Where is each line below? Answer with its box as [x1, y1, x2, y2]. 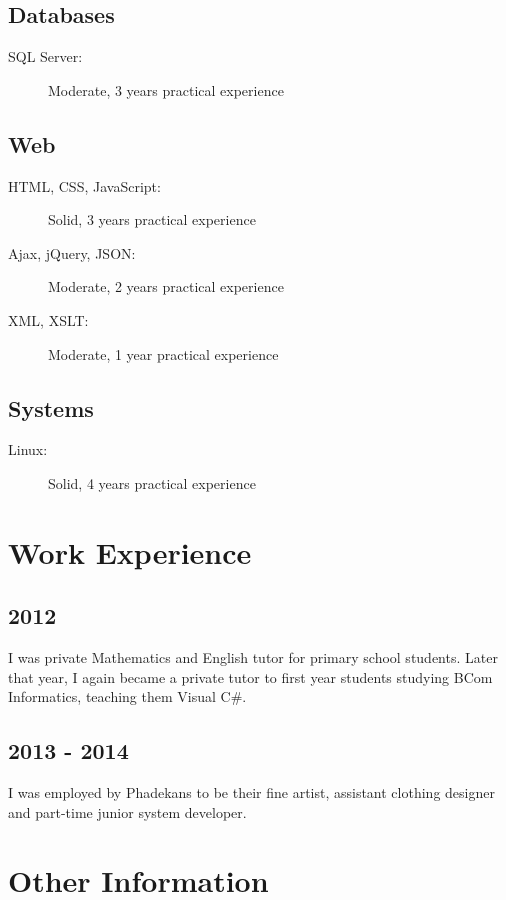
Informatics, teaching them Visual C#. [8, 686, 247, 707]
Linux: [8, 439, 48, 460]
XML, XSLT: [8, 309, 89, 330]
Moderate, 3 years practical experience [48, 79, 284, 100]
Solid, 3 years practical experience [48, 209, 256, 230]
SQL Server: [8, 46, 83, 67]
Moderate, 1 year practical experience [48, 343, 279, 364]
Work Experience [8, 531, 252, 572]
